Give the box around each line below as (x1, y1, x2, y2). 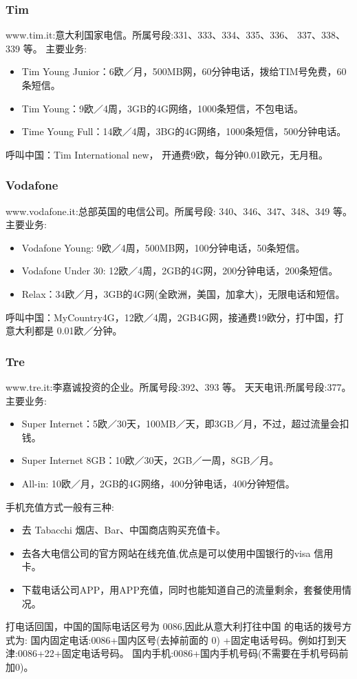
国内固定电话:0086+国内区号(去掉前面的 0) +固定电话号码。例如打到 (30, 632, 337, 647)
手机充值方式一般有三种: (6, 499, 114, 514)
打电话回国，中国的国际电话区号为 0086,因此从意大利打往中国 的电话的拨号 (6, 619, 343, 634)
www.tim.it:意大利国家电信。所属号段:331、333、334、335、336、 (6, 28, 294, 42)
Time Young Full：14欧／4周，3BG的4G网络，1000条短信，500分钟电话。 (21, 124, 347, 139)
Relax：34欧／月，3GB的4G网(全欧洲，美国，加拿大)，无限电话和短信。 (21, 286, 345, 301)
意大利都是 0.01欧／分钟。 (6, 323, 122, 338)
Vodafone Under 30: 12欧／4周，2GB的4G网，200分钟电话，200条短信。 (21, 263, 338, 278)
